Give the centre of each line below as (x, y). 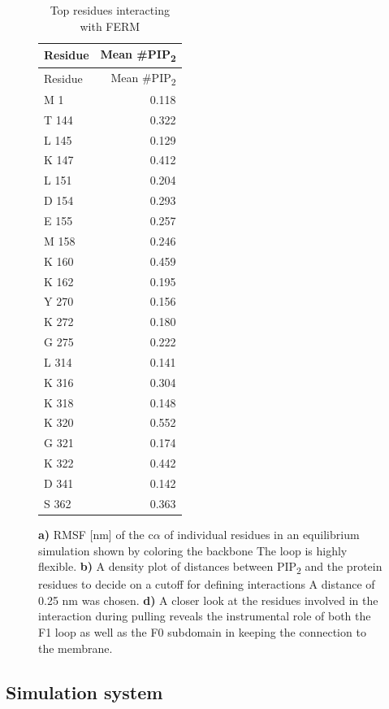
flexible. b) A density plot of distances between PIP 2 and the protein (210, 567)
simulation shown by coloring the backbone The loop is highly (193, 550)
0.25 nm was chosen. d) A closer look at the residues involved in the (208, 600)
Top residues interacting (110, 10)
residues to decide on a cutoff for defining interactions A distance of (207, 584)
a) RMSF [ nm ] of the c (96, 534)
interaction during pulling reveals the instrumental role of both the (205, 616)
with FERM (110, 26)
